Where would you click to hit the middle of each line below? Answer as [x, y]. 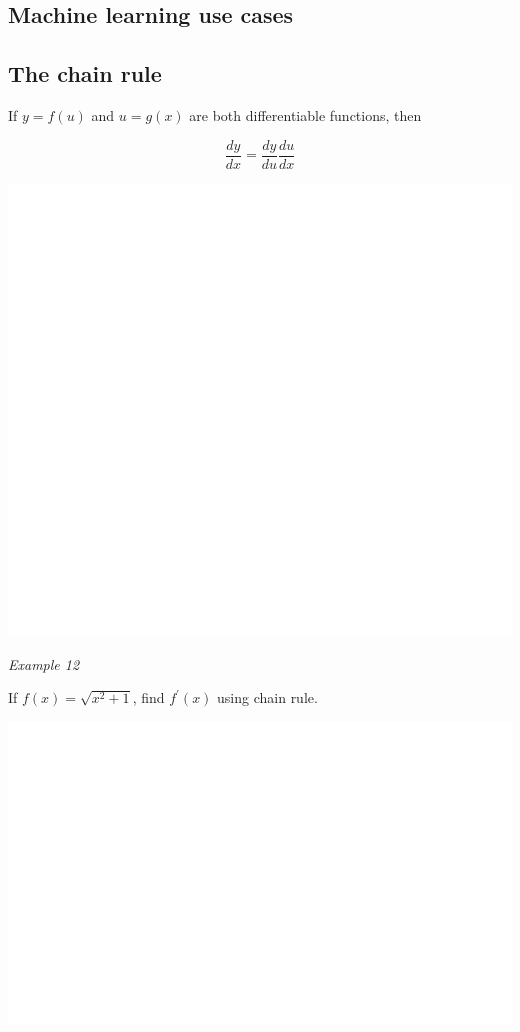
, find [148, 697]
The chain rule [85, 73]
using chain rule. [267, 697]
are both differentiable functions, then [305, 114]
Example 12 [44, 663]
